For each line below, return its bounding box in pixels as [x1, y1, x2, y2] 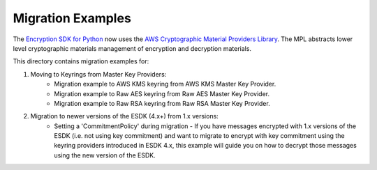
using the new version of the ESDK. [54, 150, 156, 160]
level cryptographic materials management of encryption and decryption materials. [13, 44, 251, 52]
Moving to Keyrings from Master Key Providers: [30, 70, 167, 78]
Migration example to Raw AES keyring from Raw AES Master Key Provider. [54, 89, 270, 98]
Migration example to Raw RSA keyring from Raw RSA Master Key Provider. [54, 99, 270, 107]
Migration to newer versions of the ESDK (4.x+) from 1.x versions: [30, 112, 219, 121]
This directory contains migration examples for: [13, 57, 149, 65]
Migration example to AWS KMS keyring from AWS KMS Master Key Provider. [54, 80, 276, 88]
